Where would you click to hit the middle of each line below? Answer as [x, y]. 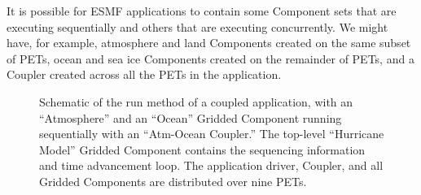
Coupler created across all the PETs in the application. [144, 74]
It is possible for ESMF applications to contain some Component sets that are [202, 11]
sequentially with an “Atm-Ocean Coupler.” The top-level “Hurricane [212, 134]
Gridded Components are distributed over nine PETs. [173, 181]
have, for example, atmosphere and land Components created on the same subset [209, 43]
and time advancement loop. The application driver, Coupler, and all [211, 165]
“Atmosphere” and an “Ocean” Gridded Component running [191, 117]
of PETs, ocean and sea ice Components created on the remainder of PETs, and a [210, 58]
